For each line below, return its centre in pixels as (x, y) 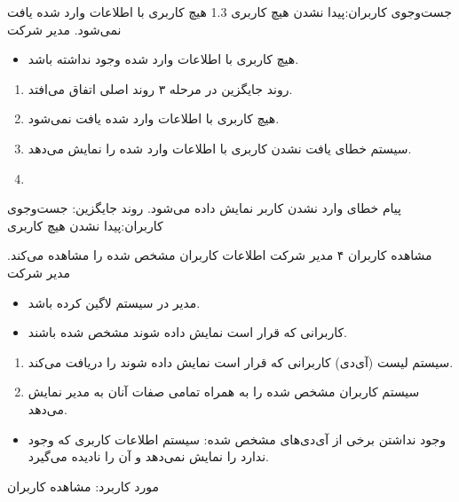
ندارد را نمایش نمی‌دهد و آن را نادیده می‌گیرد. (148, 456)
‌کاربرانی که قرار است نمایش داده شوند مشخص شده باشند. (187, 332)
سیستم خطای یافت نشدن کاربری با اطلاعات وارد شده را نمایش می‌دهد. (220, 148)
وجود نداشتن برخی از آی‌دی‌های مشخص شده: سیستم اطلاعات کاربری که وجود (237, 439)
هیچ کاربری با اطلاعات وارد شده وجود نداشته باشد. (163, 59)
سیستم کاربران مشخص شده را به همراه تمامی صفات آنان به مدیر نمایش (224, 392)
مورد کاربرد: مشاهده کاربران (83, 486)
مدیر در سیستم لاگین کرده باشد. (114, 302)
